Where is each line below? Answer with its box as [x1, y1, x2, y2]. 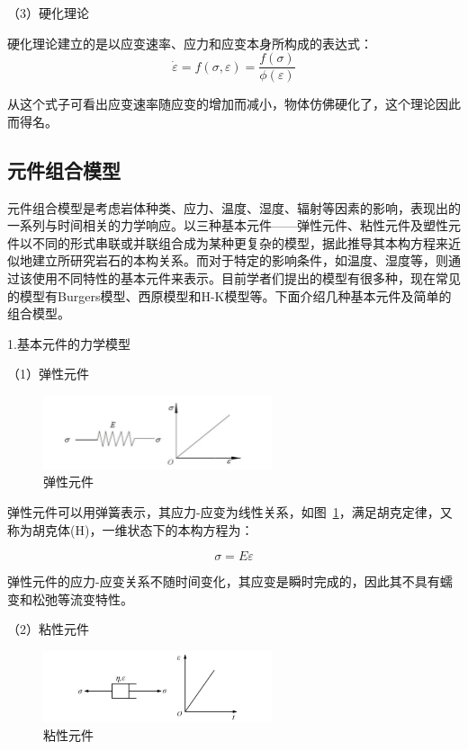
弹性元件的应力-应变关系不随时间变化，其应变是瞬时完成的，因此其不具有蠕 [7, 572, 453, 591]
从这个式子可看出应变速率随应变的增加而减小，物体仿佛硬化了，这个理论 [7, 94, 436, 113]
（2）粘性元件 [7, 620, 89, 638]
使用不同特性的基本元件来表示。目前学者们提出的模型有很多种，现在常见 [31, 269, 461, 288]
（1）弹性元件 [7, 364, 89, 383]
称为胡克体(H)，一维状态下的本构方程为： [7, 520, 254, 539]
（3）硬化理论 [7, 4, 89, 22]
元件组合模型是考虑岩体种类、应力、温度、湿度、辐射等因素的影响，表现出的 [7, 198, 461, 217]
